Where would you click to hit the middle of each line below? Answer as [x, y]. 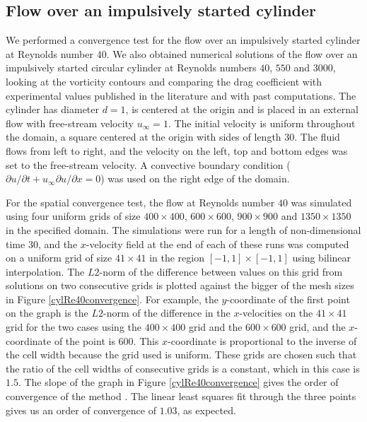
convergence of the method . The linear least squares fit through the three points [181, 396]
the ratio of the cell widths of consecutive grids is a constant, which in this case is [183, 368]
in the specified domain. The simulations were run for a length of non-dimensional [183, 229]
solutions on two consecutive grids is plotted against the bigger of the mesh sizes [180, 285]
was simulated [321, 202]
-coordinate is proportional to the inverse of [262, 340]
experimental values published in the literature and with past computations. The [181, 95]
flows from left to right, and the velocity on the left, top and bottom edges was [177, 150]
